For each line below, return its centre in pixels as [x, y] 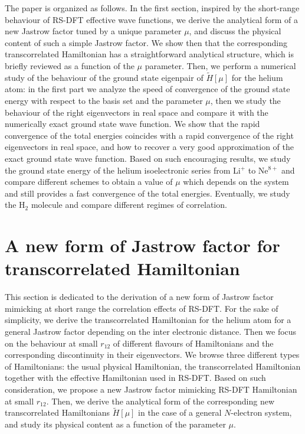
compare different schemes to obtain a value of [89, 182]
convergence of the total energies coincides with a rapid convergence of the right [149, 135]
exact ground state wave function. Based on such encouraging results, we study [148, 158]
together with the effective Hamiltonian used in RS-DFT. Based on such [135, 378]
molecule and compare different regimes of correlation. [129, 205]
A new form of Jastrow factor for [142, 245]
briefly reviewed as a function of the [70, 65]
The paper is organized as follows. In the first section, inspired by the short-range [152, 8]
